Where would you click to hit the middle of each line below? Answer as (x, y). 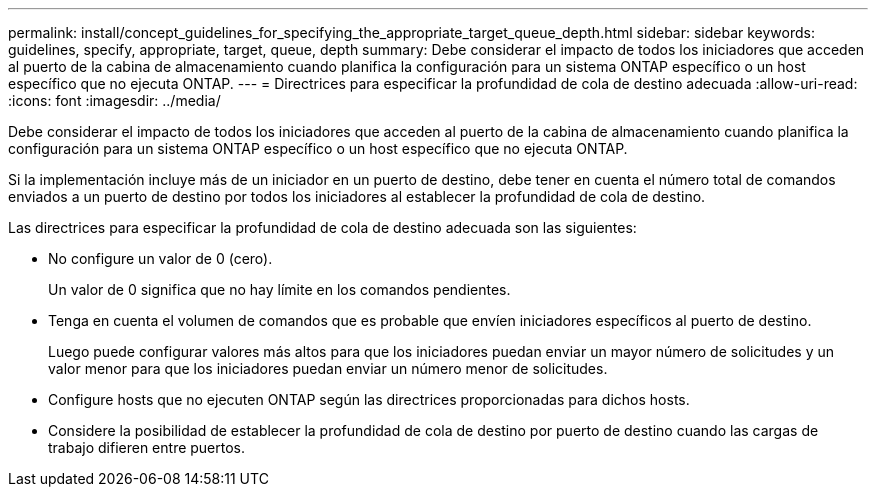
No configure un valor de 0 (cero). (160, 258)
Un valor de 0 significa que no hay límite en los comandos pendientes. (279, 289)
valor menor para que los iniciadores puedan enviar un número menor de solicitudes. (328, 368)
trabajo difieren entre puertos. (147, 447)
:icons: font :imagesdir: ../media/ (114, 100)
